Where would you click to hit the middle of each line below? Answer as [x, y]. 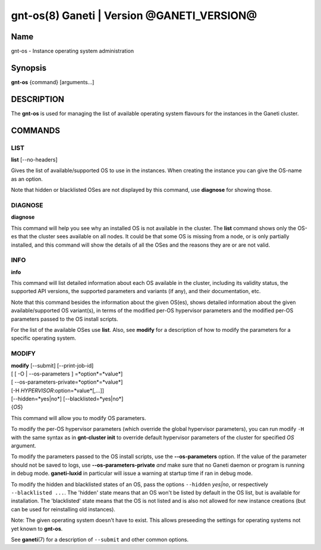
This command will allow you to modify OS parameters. [78, 418]
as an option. [27, 179]
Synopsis [29, 68]
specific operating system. [44, 338]
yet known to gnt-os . [37, 529]
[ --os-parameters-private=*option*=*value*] [67, 382]
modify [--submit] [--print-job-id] [52, 365]
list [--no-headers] [34, 160]
